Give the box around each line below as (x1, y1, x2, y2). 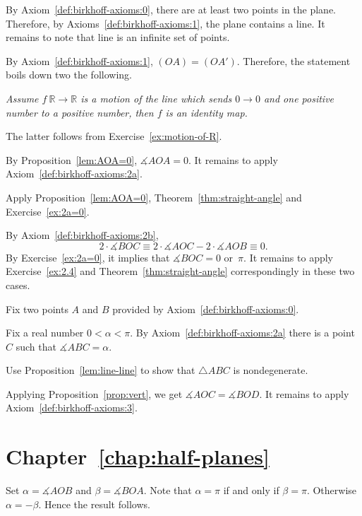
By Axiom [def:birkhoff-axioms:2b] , (6, 228, 159, 242)
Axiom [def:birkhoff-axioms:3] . (6, 400, 138, 415)
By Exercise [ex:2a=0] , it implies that (6, 250, 170, 264)
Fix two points (6, 301, 68, 316)
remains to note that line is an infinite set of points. (6, 30, 230, 45)
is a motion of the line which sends (80, 90, 232, 105)
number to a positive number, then (6, 105, 154, 119)
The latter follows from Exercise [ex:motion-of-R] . (6, 129, 222, 143)
